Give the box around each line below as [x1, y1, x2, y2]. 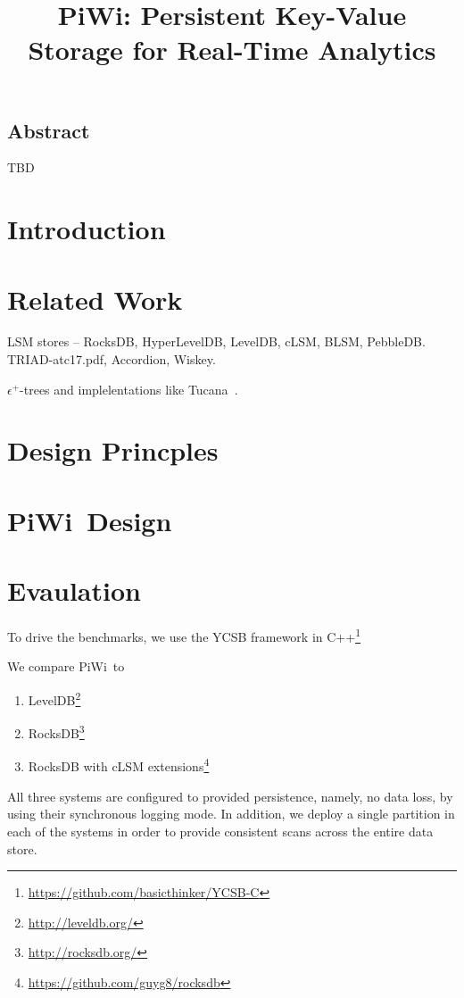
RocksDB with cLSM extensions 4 [28, 754, 210, 776]
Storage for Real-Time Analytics [28, 31, 436, 68]
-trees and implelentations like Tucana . [20, 379, 238, 398]
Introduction [7, 211, 166, 247]
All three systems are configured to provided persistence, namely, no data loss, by [7, 786, 453, 805]
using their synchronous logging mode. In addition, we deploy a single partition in [7, 804, 455, 823]
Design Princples [7, 432, 219, 469]
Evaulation [7, 572, 141, 609]
